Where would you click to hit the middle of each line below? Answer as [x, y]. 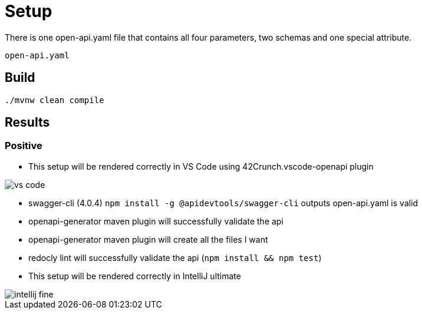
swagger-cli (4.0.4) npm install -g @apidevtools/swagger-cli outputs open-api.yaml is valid [223, 203]
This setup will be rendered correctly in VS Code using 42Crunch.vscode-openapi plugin [201, 166]
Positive [24, 146]
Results [27, 123]
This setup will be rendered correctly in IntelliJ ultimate [135, 276]
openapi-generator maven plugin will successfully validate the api [156, 221]
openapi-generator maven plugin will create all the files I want [148, 239]
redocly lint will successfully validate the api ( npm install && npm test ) [175, 257]
